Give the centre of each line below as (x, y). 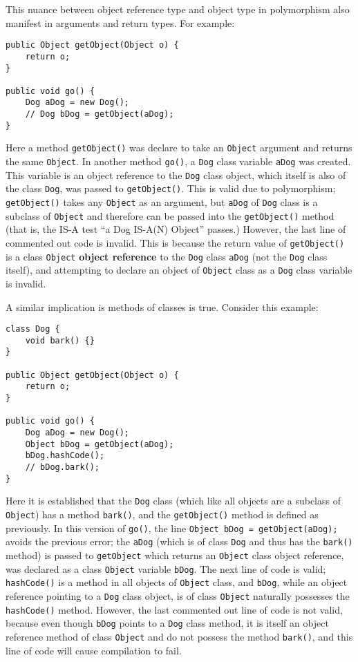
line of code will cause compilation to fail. (94, 650)
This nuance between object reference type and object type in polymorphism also (178, 9)
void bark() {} (60, 340)
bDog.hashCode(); (65, 456)
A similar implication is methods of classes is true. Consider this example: (162, 306)
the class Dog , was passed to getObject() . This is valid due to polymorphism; (171, 188)
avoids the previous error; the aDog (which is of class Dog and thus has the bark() (179, 541)
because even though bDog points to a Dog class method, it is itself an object (167, 623)
